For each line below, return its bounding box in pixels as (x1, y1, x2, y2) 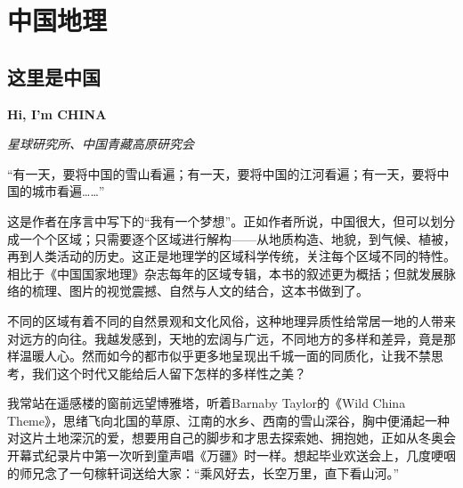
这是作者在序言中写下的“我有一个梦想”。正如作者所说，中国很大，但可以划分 (7, 211, 456, 230)
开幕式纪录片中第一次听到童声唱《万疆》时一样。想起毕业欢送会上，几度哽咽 (7, 446, 456, 465)
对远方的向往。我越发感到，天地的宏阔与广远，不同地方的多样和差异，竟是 (7, 329, 443, 347)
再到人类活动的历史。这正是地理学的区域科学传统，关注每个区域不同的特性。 (7, 247, 456, 265)
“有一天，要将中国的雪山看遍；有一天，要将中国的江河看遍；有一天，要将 (7, 164, 437, 183)
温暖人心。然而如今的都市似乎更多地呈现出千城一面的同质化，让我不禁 (19, 346, 431, 365)
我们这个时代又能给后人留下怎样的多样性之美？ (31, 363, 306, 382)
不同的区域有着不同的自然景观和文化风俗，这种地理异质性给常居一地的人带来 (7, 311, 456, 329)
